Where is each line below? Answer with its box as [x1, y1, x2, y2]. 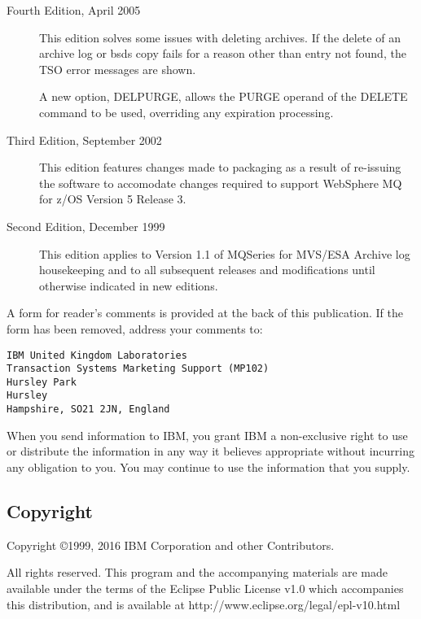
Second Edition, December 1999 [7, 217, 165, 234]
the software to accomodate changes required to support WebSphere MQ [39, 174, 402, 191]
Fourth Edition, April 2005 [7, 2, 141, 18]
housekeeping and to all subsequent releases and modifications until [39, 261, 375, 278]
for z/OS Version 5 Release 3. [39, 190, 186, 207]
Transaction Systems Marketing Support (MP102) [7, 363, 270, 375]
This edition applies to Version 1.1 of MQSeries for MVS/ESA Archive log [39, 245, 410, 262]
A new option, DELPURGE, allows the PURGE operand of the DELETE [39, 88, 408, 105]
